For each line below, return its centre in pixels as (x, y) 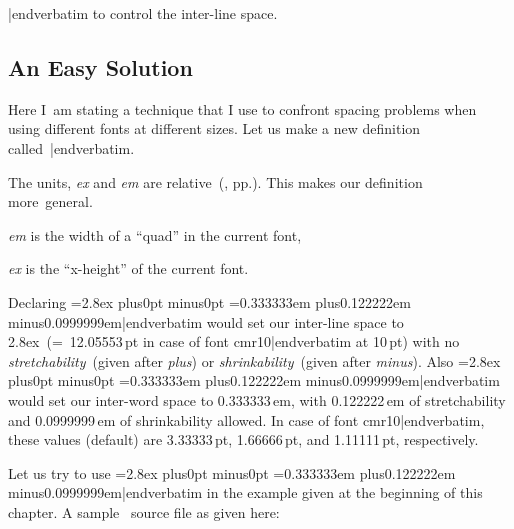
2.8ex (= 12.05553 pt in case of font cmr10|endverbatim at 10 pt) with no (234, 341)
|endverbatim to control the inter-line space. (143, 13)
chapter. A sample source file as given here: (144, 511)
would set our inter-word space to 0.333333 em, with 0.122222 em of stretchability (257, 399)
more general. (50, 201)
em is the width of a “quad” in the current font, (155, 234)
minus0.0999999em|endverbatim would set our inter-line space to (206, 321)
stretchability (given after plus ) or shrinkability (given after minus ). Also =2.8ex (254, 360)
